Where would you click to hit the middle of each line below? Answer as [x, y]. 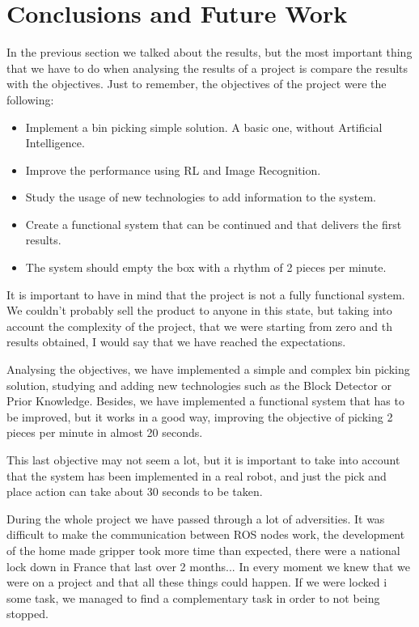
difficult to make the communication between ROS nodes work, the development [206, 534]
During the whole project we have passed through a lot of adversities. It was [196, 518]
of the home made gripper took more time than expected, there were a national [203, 550]
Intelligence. [55, 143]
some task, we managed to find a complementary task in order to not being [193, 597]
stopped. [28, 614]
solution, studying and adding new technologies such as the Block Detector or [199, 385]
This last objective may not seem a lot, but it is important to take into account [203, 460]
